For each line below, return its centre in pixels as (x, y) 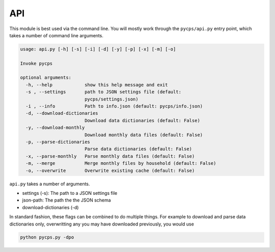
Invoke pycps (36, 63)
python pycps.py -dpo (47, 237)
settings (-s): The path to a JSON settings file (70, 193)
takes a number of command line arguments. (57, 35)
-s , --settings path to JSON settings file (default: (104, 92)
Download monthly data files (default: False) (144, 135)
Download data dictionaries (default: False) (142, 120)
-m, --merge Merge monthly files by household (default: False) (121, 163)
